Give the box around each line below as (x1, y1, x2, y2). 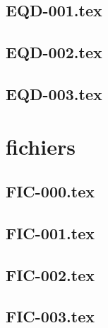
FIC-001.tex (6, 222, 95, 244)
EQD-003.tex (6, 82, 102, 104)
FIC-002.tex (6, 263, 95, 285)
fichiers (6, 131, 76, 160)
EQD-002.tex (6, 41, 102, 63)
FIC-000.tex (6, 180, 95, 202)
